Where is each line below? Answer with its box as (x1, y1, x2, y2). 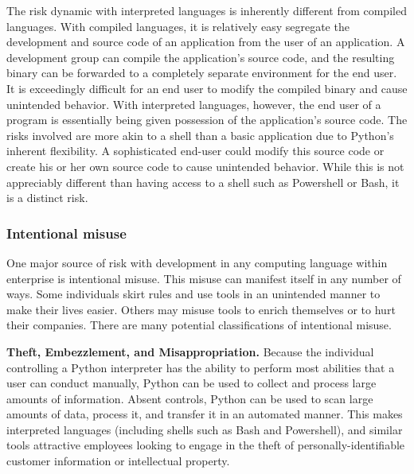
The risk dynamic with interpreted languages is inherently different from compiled (6, 2, 407, 18)
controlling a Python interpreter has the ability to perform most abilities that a (6, 359, 395, 375)
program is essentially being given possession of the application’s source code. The (6, 111, 408, 128)
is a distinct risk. (6, 189, 88, 206)
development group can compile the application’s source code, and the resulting (6, 49, 395, 65)
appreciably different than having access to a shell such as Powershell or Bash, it (6, 173, 400, 190)
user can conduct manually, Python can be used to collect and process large (6, 375, 377, 391)
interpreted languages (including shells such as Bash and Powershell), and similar (6, 421, 403, 437)
